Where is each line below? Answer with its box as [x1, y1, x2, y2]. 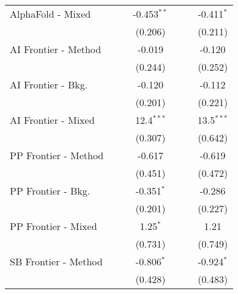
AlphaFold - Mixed [10, 7, 91, 21]
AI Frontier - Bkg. [10, 77, 88, 91]
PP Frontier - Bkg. [10, 184, 91, 198]
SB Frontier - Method [10, 254, 103, 268]
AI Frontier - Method [10, 42, 102, 56]
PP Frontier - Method [10, 148, 104, 162]
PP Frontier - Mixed [10, 219, 97, 233]
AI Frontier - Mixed [10, 113, 95, 127]
